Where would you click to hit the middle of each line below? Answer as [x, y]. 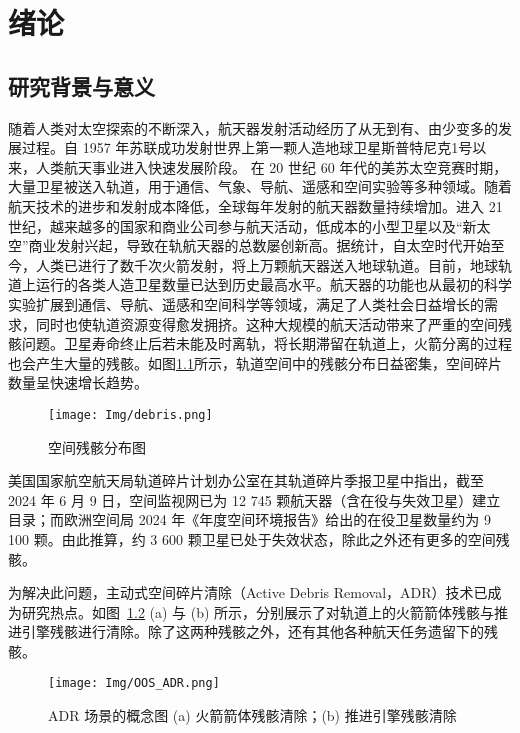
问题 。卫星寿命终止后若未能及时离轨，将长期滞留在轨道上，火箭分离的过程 [266, 343]
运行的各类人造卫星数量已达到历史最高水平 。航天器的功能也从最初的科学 [273, 284]
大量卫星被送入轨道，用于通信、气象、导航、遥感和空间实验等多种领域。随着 [260, 186]
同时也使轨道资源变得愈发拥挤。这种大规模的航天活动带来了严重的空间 [266, 323]
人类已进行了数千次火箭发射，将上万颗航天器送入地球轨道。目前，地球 [266, 264]
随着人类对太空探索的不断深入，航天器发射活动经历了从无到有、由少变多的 [253, 127]
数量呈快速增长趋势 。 [78, 382]
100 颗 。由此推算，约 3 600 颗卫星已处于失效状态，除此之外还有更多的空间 [252, 538]
